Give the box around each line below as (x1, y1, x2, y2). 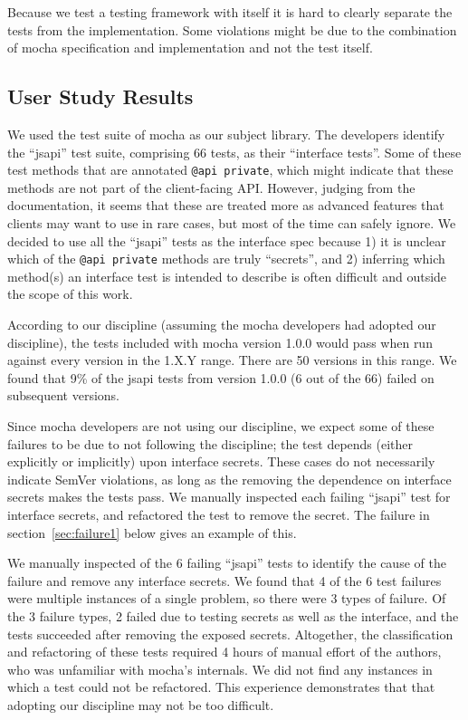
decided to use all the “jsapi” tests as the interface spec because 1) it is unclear (7, 231, 446, 250)
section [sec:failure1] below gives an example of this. (7, 523, 297, 542)
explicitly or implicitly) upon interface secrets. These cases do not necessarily (7, 452, 435, 471)
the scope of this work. (7, 284, 133, 303)
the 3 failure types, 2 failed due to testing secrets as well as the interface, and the (7, 606, 459, 625)
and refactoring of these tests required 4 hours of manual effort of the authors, (7, 642, 442, 661)
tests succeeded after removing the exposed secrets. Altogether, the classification (7, 624, 454, 643)
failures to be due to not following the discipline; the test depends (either (7, 434, 414, 453)
